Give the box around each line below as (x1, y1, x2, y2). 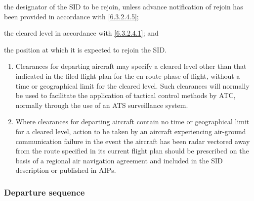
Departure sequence (4, 186, 85, 198)
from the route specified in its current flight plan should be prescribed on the (15, 146, 249, 156)
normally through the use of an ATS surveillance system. (15, 100, 188, 110)
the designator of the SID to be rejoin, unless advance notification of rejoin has (4, 1, 243, 11)
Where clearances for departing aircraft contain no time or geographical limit (15, 116, 250, 127)
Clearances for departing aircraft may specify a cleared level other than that (15, 61, 247, 71)
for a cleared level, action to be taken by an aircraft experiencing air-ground (15, 126, 246, 136)
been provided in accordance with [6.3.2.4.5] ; (4, 11, 139, 21)
